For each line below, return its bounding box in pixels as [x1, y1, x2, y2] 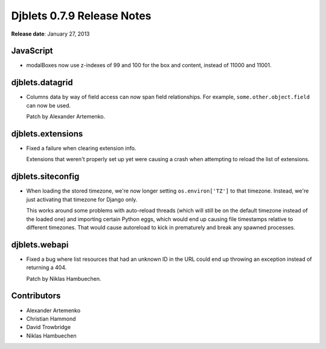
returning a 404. [26, 264, 67, 271]
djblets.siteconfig [11, 171, 80, 182]
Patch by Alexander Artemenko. [26, 113, 106, 120]
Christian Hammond [26, 315, 76, 322]
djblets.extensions [11, 129, 83, 139]
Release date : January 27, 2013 [11, 30, 90, 37]
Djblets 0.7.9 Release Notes [11, 9, 152, 22]
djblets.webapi [11, 239, 69, 250]
